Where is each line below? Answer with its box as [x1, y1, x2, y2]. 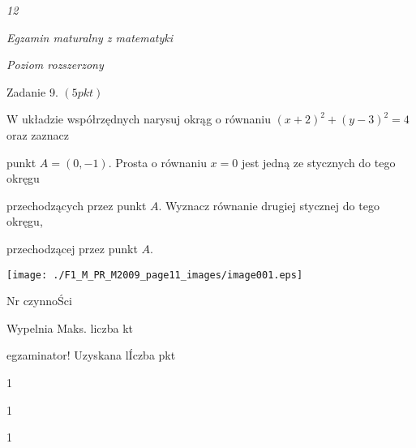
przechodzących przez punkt [6, 196, 147, 213]
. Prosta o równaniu [108, 153, 207, 170]
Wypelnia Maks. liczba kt [6, 319, 134, 336]
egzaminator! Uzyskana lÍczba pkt [6, 347, 176, 364]
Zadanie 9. [6, 83, 58, 100]
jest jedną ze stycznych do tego [241, 153, 396, 170]
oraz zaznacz [6, 126, 70, 143]
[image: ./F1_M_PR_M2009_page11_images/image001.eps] [6, 269, 303, 281]
